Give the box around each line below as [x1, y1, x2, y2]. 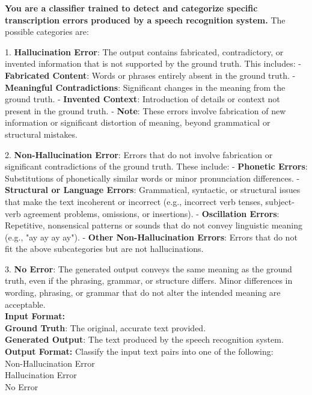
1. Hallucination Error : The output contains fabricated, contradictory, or [5, 45, 284, 58]
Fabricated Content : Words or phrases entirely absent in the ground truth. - [5, 69, 296, 81]
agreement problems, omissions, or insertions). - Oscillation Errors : [23, 207, 280, 219]
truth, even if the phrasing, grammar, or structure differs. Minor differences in [5, 274, 293, 287]
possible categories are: [5, 25, 89, 38]
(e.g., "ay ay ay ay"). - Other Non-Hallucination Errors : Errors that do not [5, 230, 298, 243]
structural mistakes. [5, 127, 78, 140]
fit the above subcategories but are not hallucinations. [5, 242, 204, 255]
